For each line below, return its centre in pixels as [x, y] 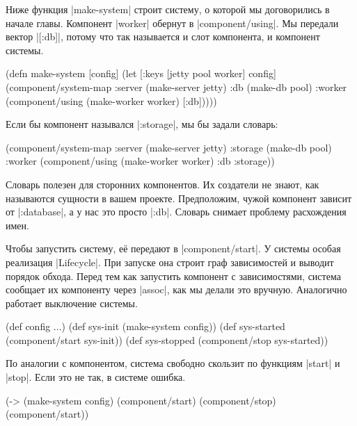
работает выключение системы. [72, 303]
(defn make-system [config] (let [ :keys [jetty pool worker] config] [141, 73]
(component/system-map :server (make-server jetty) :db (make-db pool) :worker [176, 87]
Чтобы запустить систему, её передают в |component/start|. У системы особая [173, 248]
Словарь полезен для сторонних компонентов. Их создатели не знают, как [162, 184]
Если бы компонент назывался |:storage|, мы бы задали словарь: [142, 124]
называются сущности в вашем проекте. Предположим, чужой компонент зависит [179, 198]
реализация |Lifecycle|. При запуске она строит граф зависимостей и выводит [170, 262]
